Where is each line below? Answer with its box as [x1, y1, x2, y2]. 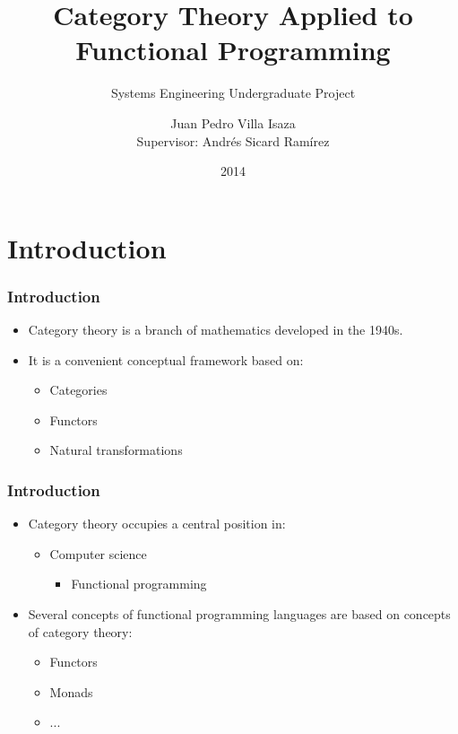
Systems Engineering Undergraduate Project [110, 83, 356, 102]
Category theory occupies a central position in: [28, 514, 286, 533]
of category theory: [28, 622, 133, 641]
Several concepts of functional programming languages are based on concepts [28, 605, 451, 624]
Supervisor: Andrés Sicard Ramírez [136, 131, 330, 150]
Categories [49, 380, 108, 399]
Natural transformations [49, 441, 183, 459]
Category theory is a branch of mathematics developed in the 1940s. [28, 320, 403, 339]
